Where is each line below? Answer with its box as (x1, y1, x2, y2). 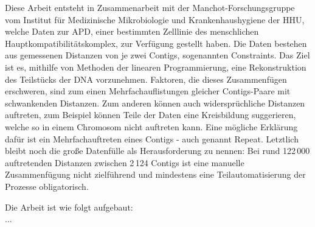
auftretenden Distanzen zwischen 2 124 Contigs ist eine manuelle (5, 156, 244, 169)
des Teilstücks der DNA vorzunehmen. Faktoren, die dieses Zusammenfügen (5, 72, 287, 85)
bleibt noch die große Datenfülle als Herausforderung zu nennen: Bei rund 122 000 (5, 144, 310, 157)
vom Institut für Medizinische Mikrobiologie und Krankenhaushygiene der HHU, (5, 13, 305, 26)
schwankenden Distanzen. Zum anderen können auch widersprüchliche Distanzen (5, 96, 305, 109)
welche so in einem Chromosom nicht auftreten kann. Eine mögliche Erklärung (5, 120, 298, 133)
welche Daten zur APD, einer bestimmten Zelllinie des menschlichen (5, 25, 259, 38)
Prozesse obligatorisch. (5, 180, 89, 192)
